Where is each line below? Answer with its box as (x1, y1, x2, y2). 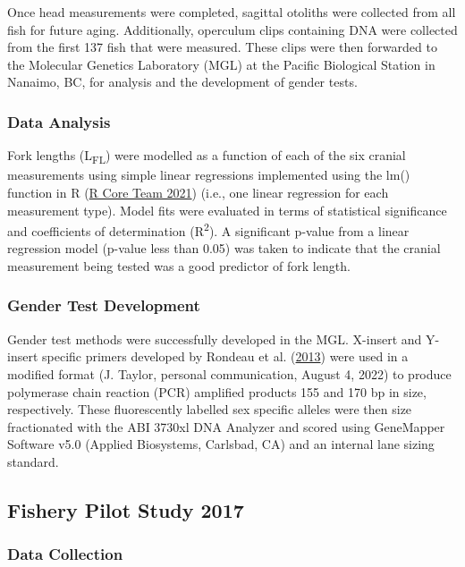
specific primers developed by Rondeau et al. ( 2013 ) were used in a (42, 347, 409, 366)
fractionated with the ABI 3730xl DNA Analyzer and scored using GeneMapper (7, 417, 445, 436)
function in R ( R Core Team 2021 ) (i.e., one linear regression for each (7, 182, 389, 201)
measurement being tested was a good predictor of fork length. (7, 256, 351, 275)
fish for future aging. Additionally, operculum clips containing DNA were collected (7, 20, 458, 38)
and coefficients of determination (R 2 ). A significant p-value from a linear (7, 219, 410, 240)
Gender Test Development (7, 294, 200, 317)
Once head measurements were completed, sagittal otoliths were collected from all (7, 3, 456, 21)
